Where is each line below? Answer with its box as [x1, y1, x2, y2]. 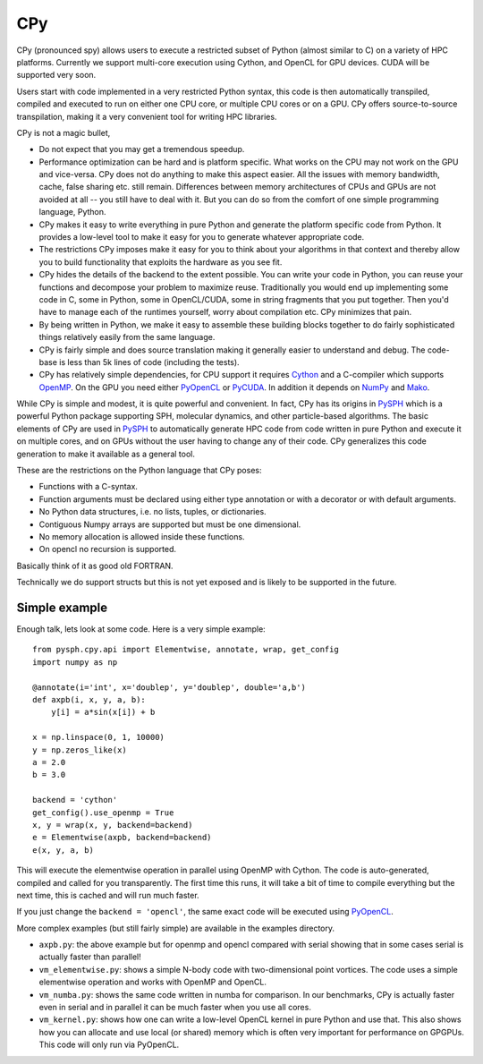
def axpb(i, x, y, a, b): [32, 694, 147, 705]
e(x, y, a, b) [32, 845, 94, 855]
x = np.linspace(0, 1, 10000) [32, 732, 165, 743]
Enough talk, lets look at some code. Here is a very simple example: [16, 624, 266, 634]
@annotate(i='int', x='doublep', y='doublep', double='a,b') [32, 682, 306, 693]
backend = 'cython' [32, 795, 118, 805]
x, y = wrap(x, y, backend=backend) [32, 820, 193, 830]
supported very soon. [16, 70, 97, 81]
